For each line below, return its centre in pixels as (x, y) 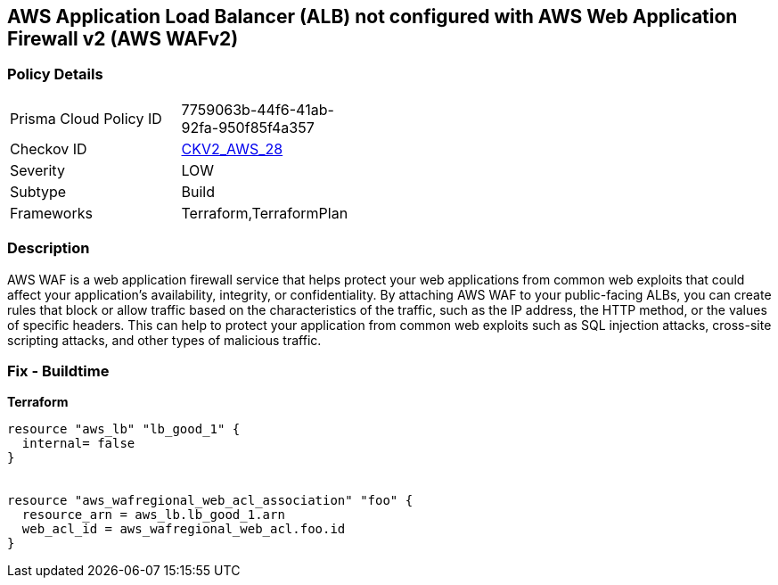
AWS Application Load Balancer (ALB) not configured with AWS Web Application (373, 16)
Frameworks (51, 213)
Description (49, 248)
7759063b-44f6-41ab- (258, 109)
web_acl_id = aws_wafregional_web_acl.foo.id (184, 529)
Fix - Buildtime (58, 371)
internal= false (78, 444)
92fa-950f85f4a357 (248, 127)
